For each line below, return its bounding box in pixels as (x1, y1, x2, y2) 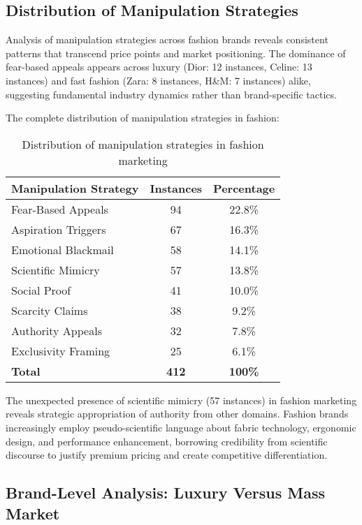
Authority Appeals (11, 322, 102, 339)
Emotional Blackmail (11, 241, 114, 258)
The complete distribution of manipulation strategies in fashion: (6, 110, 280, 125)
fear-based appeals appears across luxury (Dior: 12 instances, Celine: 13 (6, 59, 312, 74)
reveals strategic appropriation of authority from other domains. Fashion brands (6, 406, 349, 421)
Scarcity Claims (11, 302, 88, 318)
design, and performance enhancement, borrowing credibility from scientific (6, 434, 328, 448)
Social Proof (11, 281, 71, 298)
